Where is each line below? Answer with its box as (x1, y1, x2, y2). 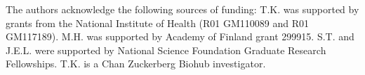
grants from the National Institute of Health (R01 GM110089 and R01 (6, 15, 310, 30)
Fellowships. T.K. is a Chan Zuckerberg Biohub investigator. (6, 56, 266, 71)
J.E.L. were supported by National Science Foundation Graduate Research (6, 42, 326, 57)
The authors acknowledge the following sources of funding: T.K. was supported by (6, 2, 359, 16)
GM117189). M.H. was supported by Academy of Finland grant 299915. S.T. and (6, 29, 354, 44)
